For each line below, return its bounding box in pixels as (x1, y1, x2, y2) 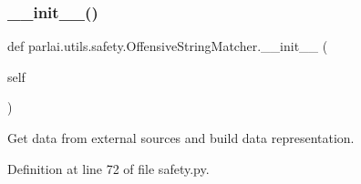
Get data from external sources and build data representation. (7, 128, 355, 147)
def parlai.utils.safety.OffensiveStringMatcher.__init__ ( (7, 36, 328, 56)
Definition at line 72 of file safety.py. (7, 158, 210, 178)
